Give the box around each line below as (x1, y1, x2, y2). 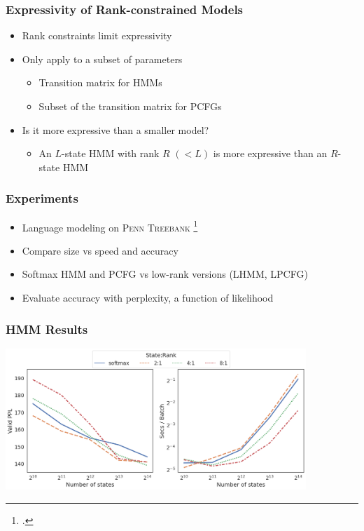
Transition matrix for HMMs (38, 75, 162, 90)
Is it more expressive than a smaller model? (22, 122, 209, 137)
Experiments (6, 189, 78, 207)
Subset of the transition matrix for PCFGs (38, 99, 222, 113)
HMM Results (6, 320, 88, 337)
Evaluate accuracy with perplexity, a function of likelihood (22, 290, 274, 305)
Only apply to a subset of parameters (22, 51, 183, 66)
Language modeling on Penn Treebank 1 (22, 217, 198, 234)
